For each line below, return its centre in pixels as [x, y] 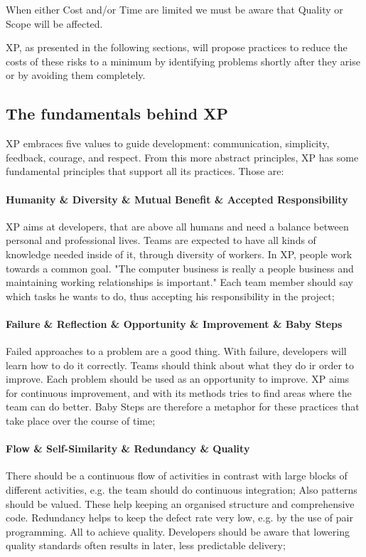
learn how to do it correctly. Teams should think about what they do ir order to [180, 365]
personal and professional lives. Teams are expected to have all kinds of [161, 240]
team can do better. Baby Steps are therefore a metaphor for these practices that [183, 407]
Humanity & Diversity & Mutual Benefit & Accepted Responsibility [177, 199]
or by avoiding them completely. [76, 75]
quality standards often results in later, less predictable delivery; [146, 545]
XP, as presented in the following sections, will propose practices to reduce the [177, 47]
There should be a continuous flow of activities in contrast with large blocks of [177, 476]
